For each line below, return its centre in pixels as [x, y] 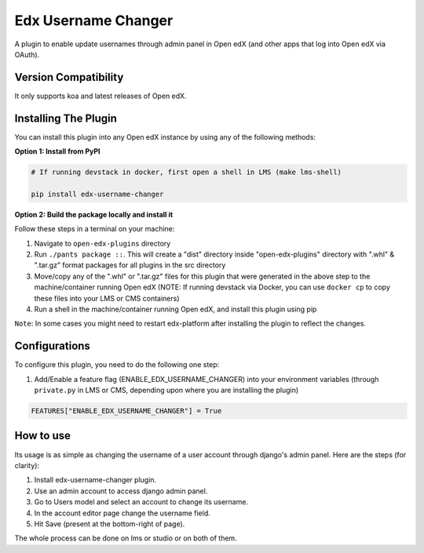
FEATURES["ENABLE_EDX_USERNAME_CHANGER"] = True [126, 411]
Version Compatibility [69, 77]
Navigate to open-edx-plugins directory [102, 243]
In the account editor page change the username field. [122, 513]
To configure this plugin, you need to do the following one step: [117, 365]
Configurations [52, 346]
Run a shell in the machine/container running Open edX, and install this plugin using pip [175, 309]
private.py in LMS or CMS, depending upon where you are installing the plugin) [166, 390]
